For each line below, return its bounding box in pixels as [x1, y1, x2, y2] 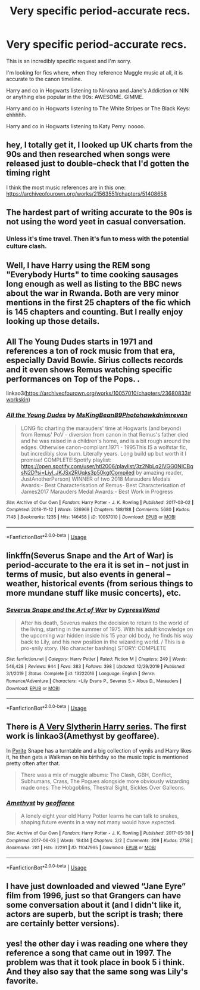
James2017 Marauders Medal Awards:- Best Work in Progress [20, 488, 174, 495]
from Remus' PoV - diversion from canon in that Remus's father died [20, 431, 189, 438]
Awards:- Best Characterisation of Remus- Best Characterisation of [20, 481, 186, 488]
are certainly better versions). [6, 918, 120, 929]
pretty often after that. [6, 759, 61, 767]
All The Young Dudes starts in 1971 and [6, 336, 153, 346]
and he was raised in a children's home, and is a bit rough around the [20, 437, 190, 444]
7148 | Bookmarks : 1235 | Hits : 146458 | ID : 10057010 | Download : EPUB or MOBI [6, 514, 176, 520]
